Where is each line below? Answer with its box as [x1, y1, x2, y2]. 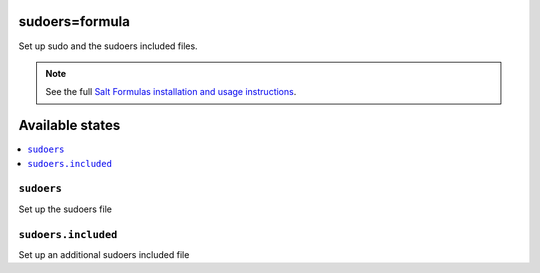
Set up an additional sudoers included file [18, 248, 190, 260]
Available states [18, 117, 121, 134]
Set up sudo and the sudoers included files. [18, 40, 199, 52]
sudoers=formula [18, 13, 130, 30]
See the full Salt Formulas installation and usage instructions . [45, 86, 297, 98]
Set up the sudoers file [18, 203, 112, 215]
